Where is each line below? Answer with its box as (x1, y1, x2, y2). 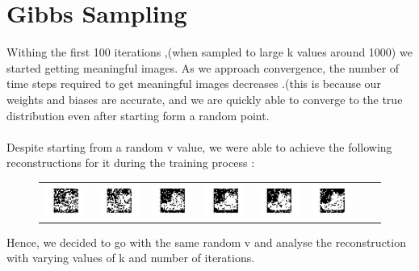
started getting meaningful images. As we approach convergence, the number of (6, 59, 400, 76)
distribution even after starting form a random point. (6, 106, 270, 123)
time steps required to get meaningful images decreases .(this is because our (6, 75, 381, 92)
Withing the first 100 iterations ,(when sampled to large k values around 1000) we (6, 44, 413, 60)
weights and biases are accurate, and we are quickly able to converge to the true (6, 90, 403, 107)
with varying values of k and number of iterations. (6, 249, 255, 266)
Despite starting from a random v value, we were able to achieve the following (6, 138, 392, 155)
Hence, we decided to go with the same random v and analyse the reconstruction (6, 233, 406, 250)
